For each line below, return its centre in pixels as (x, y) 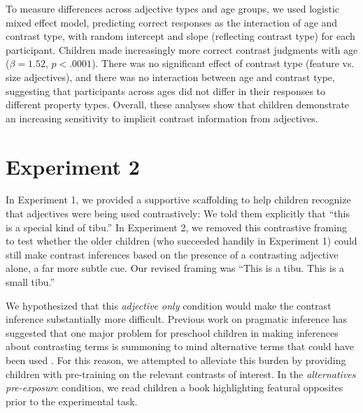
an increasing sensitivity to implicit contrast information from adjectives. (162, 118)
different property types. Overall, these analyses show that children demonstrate (178, 104)
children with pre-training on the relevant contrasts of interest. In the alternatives (181, 374)
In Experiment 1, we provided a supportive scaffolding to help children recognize (178, 200)
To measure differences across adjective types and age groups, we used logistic (173, 8)
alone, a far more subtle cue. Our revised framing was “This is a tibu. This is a (175, 268)
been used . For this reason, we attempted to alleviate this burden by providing (176, 360)
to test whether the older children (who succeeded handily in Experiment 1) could (181, 241)
